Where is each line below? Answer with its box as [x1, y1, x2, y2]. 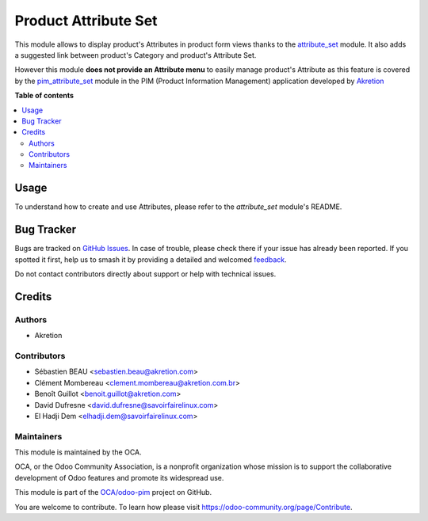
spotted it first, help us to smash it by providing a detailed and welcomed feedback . [14, 254, 287, 264]
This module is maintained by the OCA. [14, 447, 142, 457]
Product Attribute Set [14, 12, 158, 29]
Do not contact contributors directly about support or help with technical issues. [14, 269, 277, 279]
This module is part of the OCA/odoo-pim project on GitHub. [14, 488, 212, 497]
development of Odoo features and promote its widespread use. [14, 473, 224, 482]
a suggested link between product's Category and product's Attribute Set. [14, 50, 257, 59]
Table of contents [14, 91, 75, 101]
